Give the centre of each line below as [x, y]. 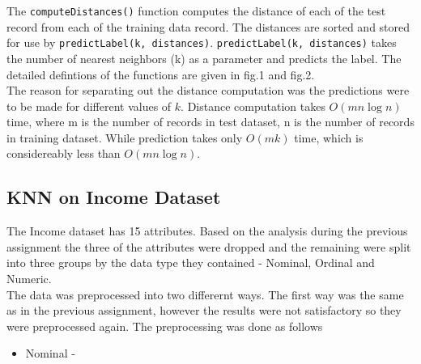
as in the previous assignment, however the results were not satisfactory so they [204, 310]
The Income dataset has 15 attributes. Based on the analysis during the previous [207, 231]
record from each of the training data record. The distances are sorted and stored [208, 26]
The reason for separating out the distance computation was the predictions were [208, 90]
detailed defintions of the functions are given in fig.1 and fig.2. [161, 74]
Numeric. [29, 279]
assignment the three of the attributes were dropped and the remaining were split [209, 246]
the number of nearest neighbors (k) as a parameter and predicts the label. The [204, 58]
